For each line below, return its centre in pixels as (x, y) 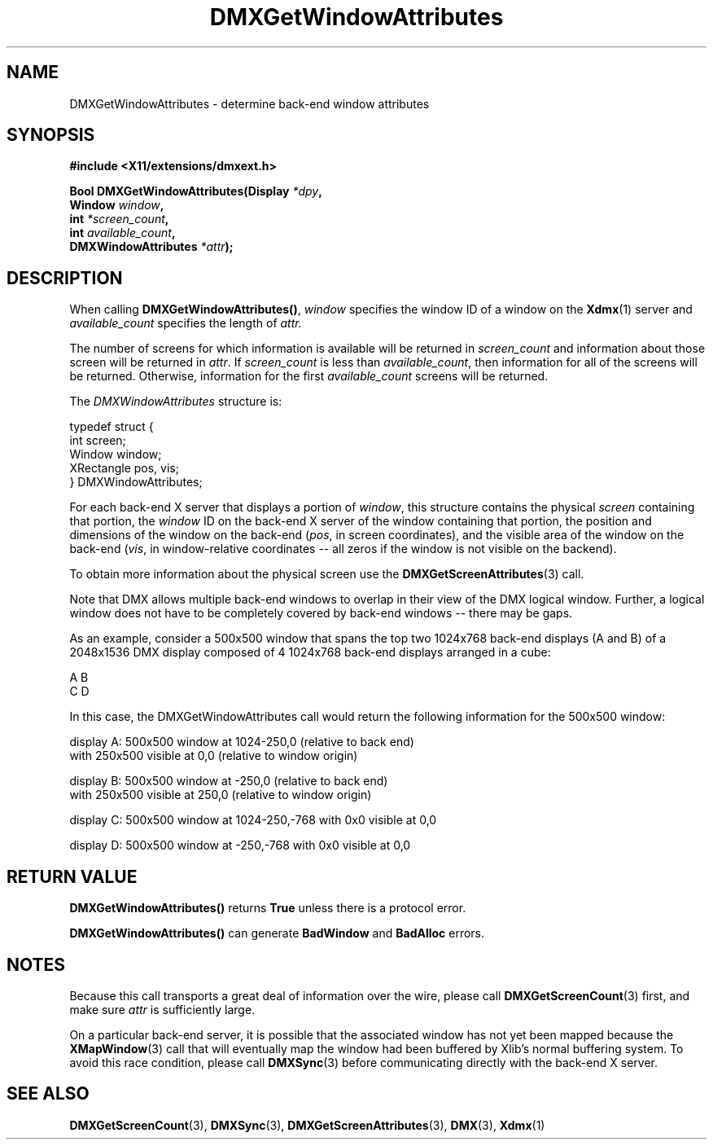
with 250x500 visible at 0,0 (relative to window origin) (214, 756)
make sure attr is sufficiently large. (162, 1009)
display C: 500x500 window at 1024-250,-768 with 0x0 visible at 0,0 (253, 820)
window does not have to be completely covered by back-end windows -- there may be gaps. (321, 613)
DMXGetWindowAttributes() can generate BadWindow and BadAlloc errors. (277, 933)
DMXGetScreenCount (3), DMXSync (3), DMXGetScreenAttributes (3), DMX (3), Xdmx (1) (307, 1125)
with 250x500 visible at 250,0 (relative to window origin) (221, 795)
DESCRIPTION (65, 278)
